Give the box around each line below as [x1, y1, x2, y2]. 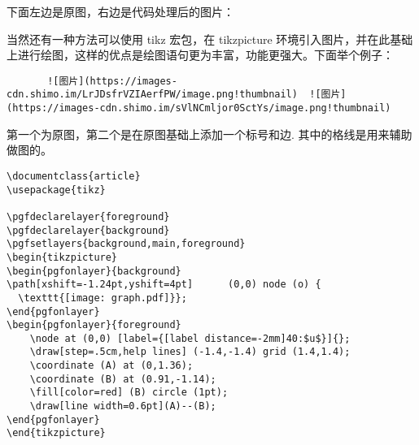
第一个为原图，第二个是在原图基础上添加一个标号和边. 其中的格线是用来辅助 [7, 125, 412, 142]
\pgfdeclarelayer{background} [7, 224, 170, 236]
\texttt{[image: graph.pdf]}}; [18, 292, 187, 304]
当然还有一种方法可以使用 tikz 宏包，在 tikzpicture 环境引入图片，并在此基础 [7, 30, 413, 47]
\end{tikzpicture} [7, 427, 106, 439]
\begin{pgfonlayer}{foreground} [7, 319, 181, 331]
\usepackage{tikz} [7, 184, 106, 196]
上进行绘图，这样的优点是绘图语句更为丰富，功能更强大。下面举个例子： [7, 46, 394, 63]
